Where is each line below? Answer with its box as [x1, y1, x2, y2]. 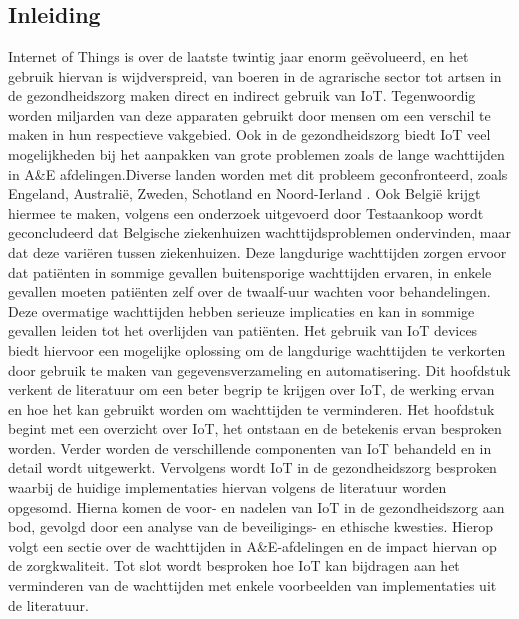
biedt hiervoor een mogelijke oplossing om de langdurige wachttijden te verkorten [8, 339, 506, 360]
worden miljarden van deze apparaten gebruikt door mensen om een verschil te [8, 104, 491, 125]
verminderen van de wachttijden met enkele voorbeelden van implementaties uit [8, 575, 497, 596]
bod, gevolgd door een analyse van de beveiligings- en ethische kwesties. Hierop [8, 516, 493, 537]
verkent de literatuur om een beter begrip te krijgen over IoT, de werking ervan [8, 379, 495, 400]
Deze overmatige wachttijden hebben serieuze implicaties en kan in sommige [8, 300, 475, 321]
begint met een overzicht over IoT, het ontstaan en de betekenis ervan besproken [8, 418, 502, 439]
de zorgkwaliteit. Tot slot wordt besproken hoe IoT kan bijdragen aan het [8, 555, 460, 576]
